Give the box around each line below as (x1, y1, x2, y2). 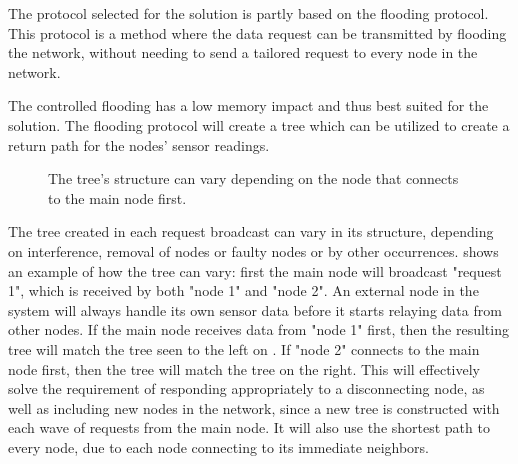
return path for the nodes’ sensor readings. (8, 134, 270, 155)
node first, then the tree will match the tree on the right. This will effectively (8, 358, 480, 379)
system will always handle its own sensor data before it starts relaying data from (8, 299, 502, 320)
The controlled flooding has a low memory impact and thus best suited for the (8, 95, 489, 116)
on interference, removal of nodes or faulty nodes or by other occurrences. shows (8, 240, 499, 261)
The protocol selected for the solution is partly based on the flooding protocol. (8, 3, 489, 23)
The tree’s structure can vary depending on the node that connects (48, 168, 459, 189)
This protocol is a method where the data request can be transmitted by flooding (8, 22, 507, 43)
